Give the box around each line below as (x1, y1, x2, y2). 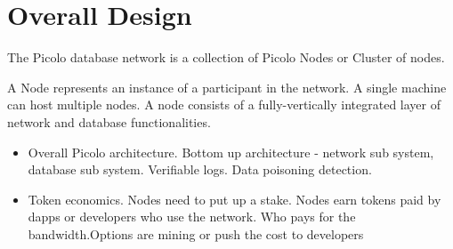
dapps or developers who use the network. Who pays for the (28, 207, 356, 226)
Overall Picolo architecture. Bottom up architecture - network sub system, (28, 142, 434, 161)
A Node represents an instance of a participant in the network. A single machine (7, 77, 447, 96)
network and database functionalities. (7, 112, 211, 131)
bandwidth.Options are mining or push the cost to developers (28, 224, 364, 243)
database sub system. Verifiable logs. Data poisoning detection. (28, 160, 372, 179)
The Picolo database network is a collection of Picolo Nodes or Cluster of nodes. (7, 48, 445, 67)
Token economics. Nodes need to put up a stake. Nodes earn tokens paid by (28, 189, 441, 208)
